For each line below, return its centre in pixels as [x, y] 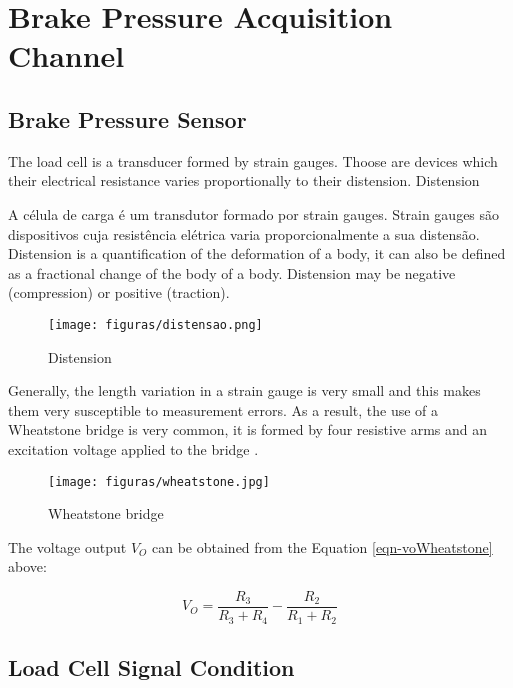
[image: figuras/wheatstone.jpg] [159, 481]
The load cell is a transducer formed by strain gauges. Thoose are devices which [253, 160]
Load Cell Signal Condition [151, 666]
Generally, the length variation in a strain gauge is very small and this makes [244, 390]
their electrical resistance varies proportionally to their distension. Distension [244, 180]
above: [27, 566]
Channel [66, 55]
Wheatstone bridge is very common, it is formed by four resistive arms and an [248, 429]
